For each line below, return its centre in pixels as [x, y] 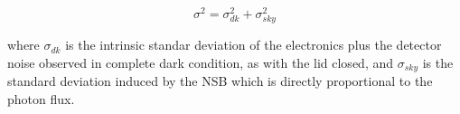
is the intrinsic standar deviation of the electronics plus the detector [253, 45]
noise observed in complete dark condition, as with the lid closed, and [200, 62]
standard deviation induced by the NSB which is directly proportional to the [220, 81]
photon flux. [41, 98]
